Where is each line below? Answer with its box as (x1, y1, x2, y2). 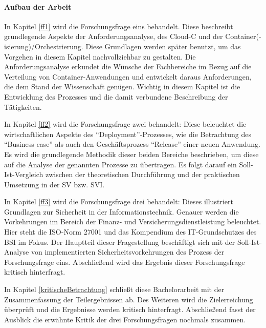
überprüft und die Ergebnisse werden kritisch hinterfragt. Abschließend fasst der (4, 304, 256, 315)
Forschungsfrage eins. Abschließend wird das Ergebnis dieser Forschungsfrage (4, 256, 245, 267)
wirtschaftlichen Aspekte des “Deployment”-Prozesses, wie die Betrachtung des (4, 128, 251, 139)
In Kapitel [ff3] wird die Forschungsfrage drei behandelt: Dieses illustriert (4, 196, 233, 207)
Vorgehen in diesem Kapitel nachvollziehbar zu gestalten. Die (4, 51, 196, 62)
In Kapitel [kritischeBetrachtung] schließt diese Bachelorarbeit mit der (4, 284, 225, 295)
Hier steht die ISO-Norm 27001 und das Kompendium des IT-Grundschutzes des (4, 226, 257, 237)
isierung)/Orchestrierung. (4, 41, 83, 51)
